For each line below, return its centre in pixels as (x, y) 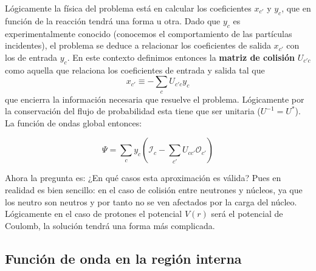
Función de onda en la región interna (123, 258)
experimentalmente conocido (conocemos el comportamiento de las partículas (149, 33)
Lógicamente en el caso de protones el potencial (94, 214)
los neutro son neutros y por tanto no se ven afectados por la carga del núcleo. (151, 201)
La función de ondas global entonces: (74, 122)
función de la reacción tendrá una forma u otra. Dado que (113, 20)
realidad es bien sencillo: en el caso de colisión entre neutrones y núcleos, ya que (154, 189)
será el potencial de (247, 214)
